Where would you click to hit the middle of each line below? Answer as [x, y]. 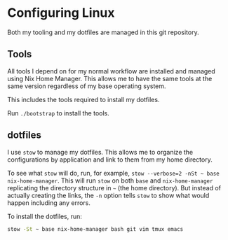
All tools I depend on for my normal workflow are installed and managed [111, 71]
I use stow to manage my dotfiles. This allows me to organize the [100, 152]
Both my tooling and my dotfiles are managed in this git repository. [103, 32]
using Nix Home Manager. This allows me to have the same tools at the [110, 78]
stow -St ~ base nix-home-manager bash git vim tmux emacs [95, 229]
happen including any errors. [49, 203]
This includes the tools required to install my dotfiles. [83, 99]
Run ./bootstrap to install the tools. [59, 113]
